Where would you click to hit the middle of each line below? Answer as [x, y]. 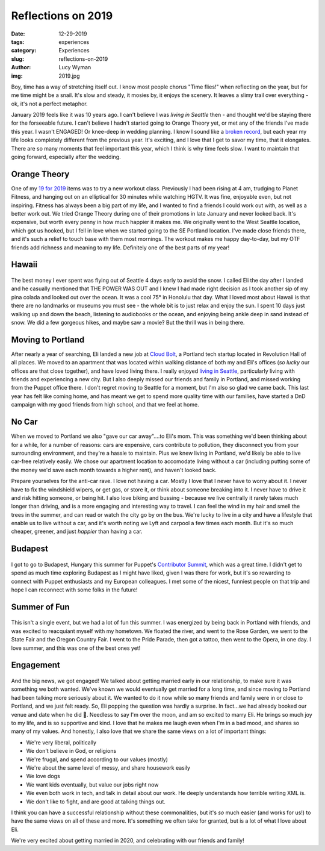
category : [24, 51]
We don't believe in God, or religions [71, 751]
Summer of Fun [41, 607]
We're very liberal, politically [61, 742]
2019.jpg [69, 76]
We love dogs [43, 776]
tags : [18, 42]
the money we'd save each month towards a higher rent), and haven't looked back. [114, 470]
